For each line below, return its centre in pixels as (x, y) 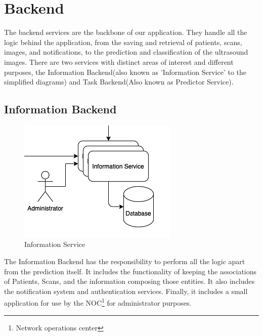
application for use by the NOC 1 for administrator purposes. (98, 302)
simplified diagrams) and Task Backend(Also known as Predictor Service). (119, 82)
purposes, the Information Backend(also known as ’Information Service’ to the (125, 72)
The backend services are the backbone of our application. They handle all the (126, 32)
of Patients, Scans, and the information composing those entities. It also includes (129, 281)
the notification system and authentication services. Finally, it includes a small (126, 291)
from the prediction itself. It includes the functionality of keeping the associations (130, 271)
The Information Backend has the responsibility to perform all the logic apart (125, 261)
